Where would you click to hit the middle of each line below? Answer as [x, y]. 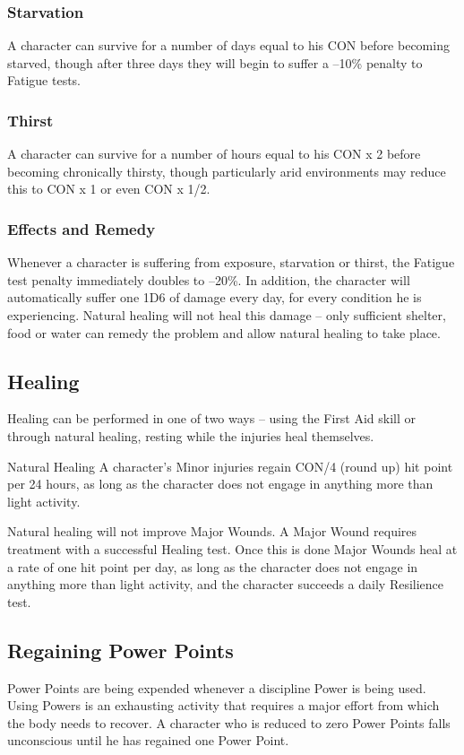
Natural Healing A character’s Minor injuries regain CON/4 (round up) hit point [230, 466]
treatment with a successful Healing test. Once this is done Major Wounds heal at [232, 548]
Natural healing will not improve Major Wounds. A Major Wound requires [212, 531]
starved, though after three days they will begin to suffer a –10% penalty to [215, 62]
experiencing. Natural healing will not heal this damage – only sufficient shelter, [227, 315]
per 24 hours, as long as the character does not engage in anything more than [220, 484]
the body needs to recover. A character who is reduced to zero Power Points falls [229, 722]
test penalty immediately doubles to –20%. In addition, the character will [209, 279]
